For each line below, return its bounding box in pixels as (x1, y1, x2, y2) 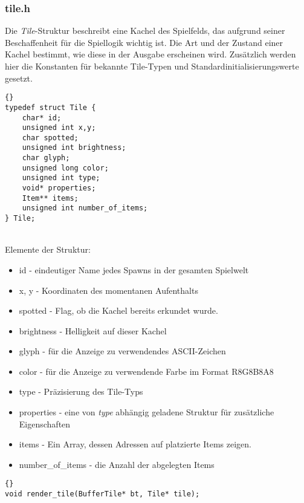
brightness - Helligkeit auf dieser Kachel (19, 324, 167, 337)
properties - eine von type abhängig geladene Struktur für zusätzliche (19, 406, 274, 418)
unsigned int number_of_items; (22, 204, 148, 213)
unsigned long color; (22, 163, 109, 172)
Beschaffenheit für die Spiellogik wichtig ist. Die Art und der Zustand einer (5, 36, 283, 48)
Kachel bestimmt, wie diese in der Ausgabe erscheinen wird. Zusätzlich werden (5, 48, 296, 60)
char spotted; (22, 133, 79, 142)
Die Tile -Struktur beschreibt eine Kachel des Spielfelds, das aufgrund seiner (5, 24, 285, 37)
